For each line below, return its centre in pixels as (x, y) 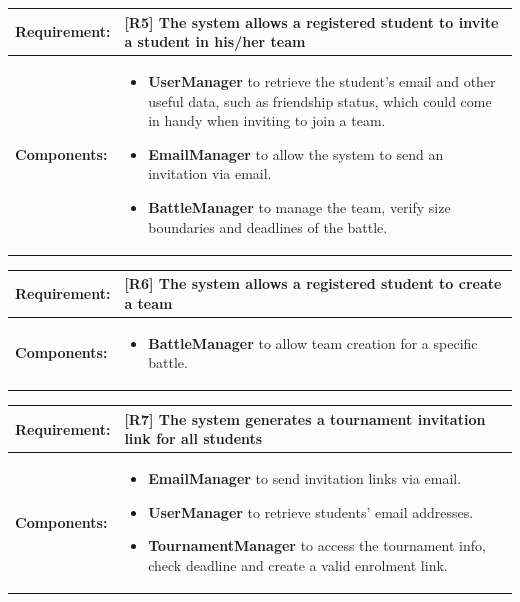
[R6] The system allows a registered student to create (313, 283)
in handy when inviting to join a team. (267, 120)
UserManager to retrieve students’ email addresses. (311, 511)
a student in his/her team (215, 41)
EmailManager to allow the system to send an (296, 153)
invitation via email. (210, 173)
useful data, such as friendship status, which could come (320, 100)
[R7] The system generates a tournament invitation (305, 418)
